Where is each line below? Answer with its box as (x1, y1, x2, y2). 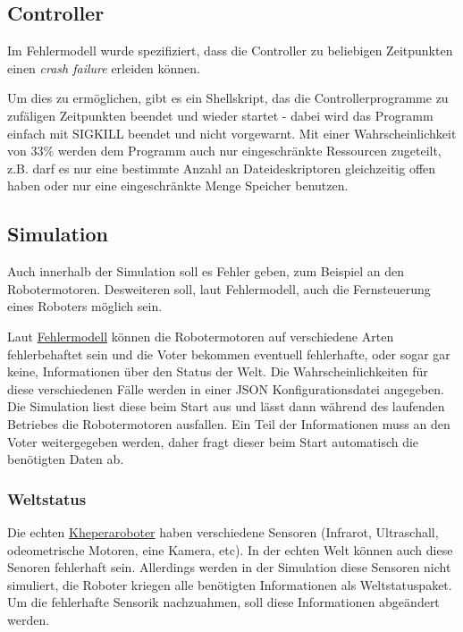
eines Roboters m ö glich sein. (7, 297, 163, 316)
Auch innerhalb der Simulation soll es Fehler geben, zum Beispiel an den (7, 262, 405, 281)
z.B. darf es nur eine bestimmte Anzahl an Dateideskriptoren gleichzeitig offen (7, 158, 436, 177)
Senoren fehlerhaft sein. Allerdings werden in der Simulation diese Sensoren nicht (7, 558, 451, 577)
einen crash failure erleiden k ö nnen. (7, 58, 201, 77)
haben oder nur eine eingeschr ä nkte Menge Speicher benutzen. (7, 176, 349, 195)
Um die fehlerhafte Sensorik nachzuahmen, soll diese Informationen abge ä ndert (7, 593, 440, 611)
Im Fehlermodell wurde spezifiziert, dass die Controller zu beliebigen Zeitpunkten (7, 41, 453, 60)
